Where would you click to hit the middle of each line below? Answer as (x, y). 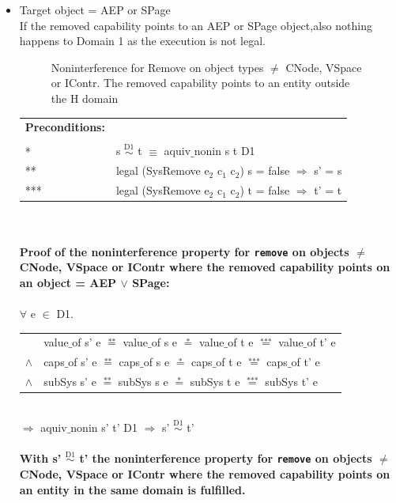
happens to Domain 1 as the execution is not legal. (142, 41)
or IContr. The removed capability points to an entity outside (200, 83)
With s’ (40, 458)
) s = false (265, 170)
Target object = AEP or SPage (95, 9)
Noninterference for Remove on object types (157, 67)
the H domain (85, 98)
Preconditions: (65, 127)
